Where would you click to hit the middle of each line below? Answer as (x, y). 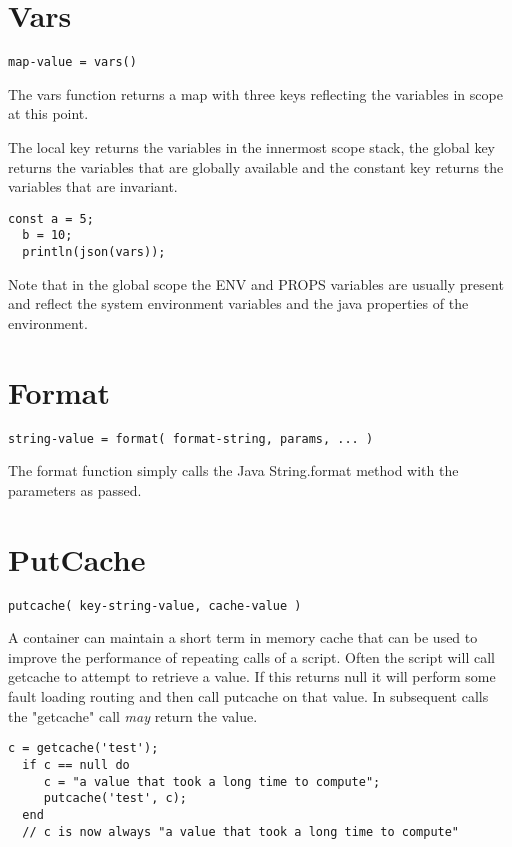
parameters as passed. (75, 489)
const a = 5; (51, 218)
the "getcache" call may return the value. (133, 715)
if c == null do (76, 764)
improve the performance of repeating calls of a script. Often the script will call (251, 656)
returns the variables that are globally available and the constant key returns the (256, 166)
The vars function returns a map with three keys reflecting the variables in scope (255, 93)
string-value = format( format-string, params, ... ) (191, 438)
